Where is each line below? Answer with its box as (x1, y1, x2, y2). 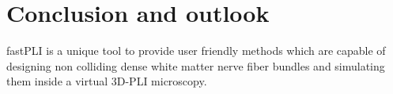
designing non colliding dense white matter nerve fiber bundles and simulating (6, 57, 385, 74)
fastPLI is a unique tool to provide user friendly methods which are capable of (6, 42, 386, 59)
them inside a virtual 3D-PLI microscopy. (6, 73, 207, 89)
